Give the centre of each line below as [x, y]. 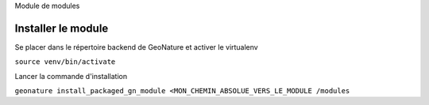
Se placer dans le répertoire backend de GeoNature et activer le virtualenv [136, 47]
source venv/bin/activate [65, 62]
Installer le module [62, 28]
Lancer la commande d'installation [71, 76]
